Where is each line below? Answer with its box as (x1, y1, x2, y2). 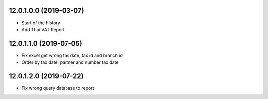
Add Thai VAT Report (21, 26, 65, 32)
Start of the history (21, 20, 61, 26)
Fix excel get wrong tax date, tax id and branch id (21, 52, 123, 58)
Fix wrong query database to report (21, 85, 94, 91)
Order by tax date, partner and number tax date (21, 59, 119, 65)
